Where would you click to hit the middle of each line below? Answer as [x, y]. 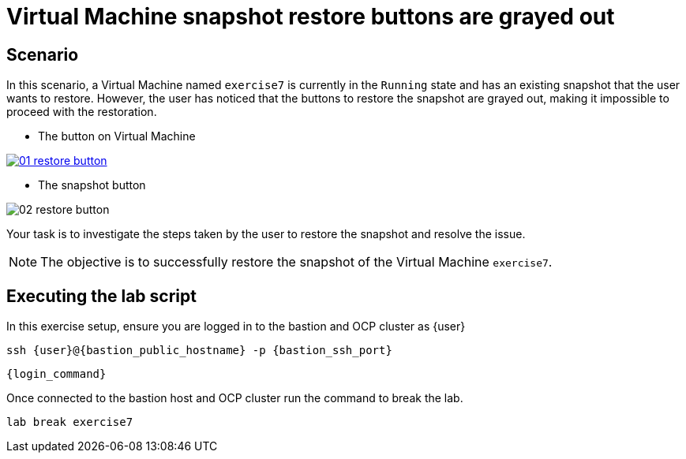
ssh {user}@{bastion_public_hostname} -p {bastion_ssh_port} [199, 351]
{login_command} [56, 374]
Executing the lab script [101, 296]
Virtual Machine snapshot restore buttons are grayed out [311, 17]
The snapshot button [92, 185]
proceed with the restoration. [82, 112]
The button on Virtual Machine [117, 136]
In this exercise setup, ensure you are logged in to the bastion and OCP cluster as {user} [236, 327]
